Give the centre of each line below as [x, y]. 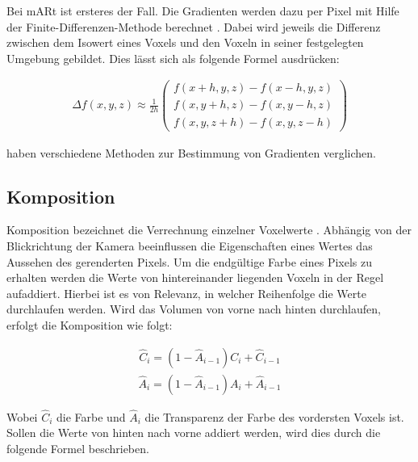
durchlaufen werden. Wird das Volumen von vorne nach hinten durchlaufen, [194, 309]
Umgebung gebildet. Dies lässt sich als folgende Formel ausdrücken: [173, 58]
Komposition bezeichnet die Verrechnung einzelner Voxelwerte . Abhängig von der [209, 230]
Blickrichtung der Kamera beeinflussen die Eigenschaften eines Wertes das [190, 245]
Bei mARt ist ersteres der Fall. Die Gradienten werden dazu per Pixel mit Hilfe [203, 10]
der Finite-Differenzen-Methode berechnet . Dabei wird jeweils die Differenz [194, 26]
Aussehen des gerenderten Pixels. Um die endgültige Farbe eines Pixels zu [190, 261]
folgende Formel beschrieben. [78, 448]
